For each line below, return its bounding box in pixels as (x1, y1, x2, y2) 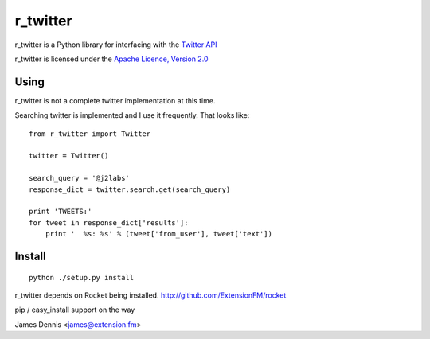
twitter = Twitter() (29, 151, 109, 161)
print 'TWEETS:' (29, 207, 92, 216)
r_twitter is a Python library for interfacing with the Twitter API (14, 40, 217, 49)
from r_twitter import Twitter (29, 129, 151, 138)
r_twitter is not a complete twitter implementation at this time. (14, 95, 216, 105)
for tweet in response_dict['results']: (29, 218, 189, 227)
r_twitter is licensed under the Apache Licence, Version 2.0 (14, 54, 209, 64)
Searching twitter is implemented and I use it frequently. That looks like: (14, 111, 250, 120)
